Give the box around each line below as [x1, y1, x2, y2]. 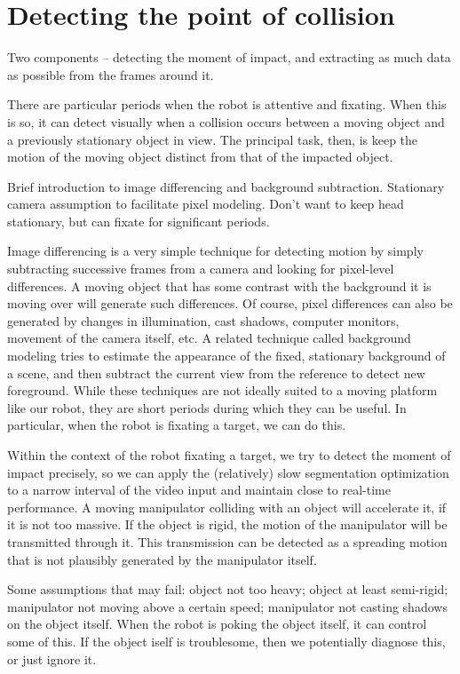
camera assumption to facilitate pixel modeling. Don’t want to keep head [7, 194, 404, 213]
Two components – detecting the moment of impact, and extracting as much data [7, 48, 451, 67]
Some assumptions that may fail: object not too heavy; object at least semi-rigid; [7, 580, 448, 599]
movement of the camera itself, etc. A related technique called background [7, 329, 411, 347]
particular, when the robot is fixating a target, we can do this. [7, 416, 346, 434]
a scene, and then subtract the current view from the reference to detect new [7, 363, 425, 382]
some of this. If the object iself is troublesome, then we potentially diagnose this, [7, 631, 446, 650]
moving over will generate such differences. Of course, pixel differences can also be [7, 294, 453, 313]
